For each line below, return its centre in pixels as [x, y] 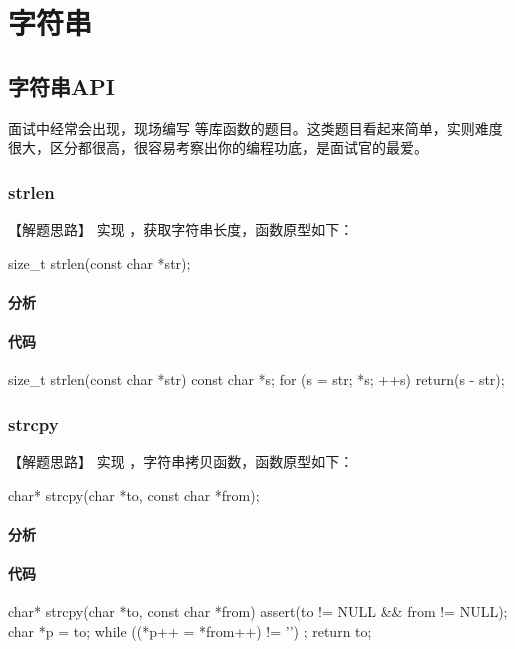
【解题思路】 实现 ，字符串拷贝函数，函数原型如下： [181, 460]
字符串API [61, 85]
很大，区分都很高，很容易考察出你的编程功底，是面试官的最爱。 [218, 147]
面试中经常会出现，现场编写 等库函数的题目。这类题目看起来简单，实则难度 [255, 127]
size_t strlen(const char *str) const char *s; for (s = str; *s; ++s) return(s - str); [256, 379]
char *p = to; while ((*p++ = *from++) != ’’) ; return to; [190, 630]
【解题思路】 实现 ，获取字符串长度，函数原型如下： [181, 228]
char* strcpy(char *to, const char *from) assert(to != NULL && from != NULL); [258, 611]
